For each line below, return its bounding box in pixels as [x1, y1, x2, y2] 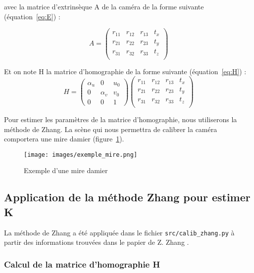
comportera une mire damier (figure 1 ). [4, 134, 124, 144]
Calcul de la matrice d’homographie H [4, 258, 160, 270]
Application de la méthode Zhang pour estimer [4, 189, 251, 205]
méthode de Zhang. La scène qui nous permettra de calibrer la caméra [4, 124, 217, 134]
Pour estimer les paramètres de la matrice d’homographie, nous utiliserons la [4, 114, 237, 124]
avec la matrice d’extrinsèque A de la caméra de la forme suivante [4, 1, 204, 11]
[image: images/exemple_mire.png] [24, 151, 138, 158]
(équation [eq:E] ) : [4, 11, 60, 21]
